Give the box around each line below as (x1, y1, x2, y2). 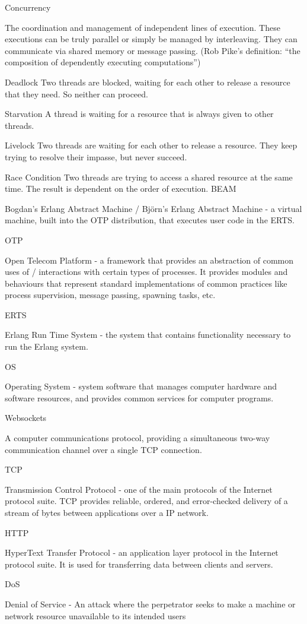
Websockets (5, 411, 47, 424)
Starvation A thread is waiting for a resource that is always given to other (5, 107, 274, 120)
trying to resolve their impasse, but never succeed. (5, 150, 187, 163)
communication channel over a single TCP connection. (5, 443, 202, 455)
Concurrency (5, 1, 51, 13)
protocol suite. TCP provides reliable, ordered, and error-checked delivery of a (5, 495, 288, 507)
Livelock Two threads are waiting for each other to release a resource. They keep (5, 139, 298, 151)
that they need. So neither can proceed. (5, 87, 148, 100)
